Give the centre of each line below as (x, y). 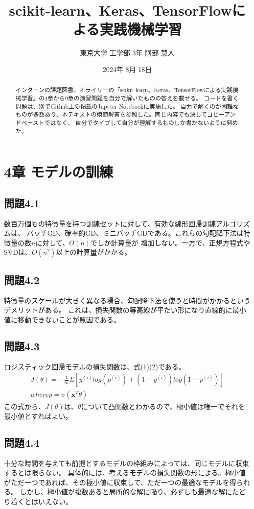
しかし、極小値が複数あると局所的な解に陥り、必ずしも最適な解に (126, 492)
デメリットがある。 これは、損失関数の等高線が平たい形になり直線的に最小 (125, 310)
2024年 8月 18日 (127, 69)
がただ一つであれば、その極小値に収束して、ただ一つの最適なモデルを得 (120, 482)
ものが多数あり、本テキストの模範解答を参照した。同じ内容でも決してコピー (120, 114)
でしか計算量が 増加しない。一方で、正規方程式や (170, 242)
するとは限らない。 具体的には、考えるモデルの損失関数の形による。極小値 (125, 473)
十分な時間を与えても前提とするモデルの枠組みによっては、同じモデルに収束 (127, 463)
